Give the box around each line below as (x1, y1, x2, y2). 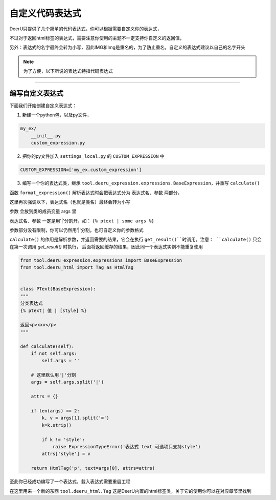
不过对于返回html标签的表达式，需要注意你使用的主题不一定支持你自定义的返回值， (9, 35, 185, 41)
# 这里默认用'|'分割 (31, 372, 76, 378)
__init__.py (31, 133, 61, 138)
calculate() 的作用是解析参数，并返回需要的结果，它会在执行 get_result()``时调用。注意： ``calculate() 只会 (9, 236, 262, 243)
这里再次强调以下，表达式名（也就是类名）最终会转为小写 (9, 199, 130, 205)
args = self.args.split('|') (31, 379, 104, 385)
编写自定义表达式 (9, 89, 63, 97)
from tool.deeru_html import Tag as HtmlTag (20, 264, 134, 270)
